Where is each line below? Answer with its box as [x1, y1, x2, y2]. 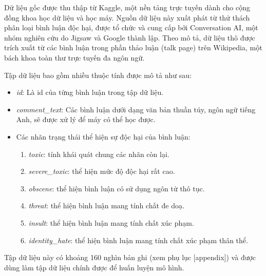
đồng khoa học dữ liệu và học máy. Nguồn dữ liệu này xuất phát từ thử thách [4, 12, 250, 23]
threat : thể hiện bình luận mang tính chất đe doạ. [28, 200, 184, 211]
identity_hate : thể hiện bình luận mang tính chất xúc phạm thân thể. [28, 234, 248, 245]
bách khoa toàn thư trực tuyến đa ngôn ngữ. [4, 52, 145, 63]
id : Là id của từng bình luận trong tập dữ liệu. [16, 87, 164, 97]
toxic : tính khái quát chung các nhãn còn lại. [28, 148, 169, 159]
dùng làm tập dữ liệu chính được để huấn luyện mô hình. [4, 262, 184, 272]
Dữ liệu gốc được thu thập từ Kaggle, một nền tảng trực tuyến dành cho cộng [4, 2, 250, 12]
